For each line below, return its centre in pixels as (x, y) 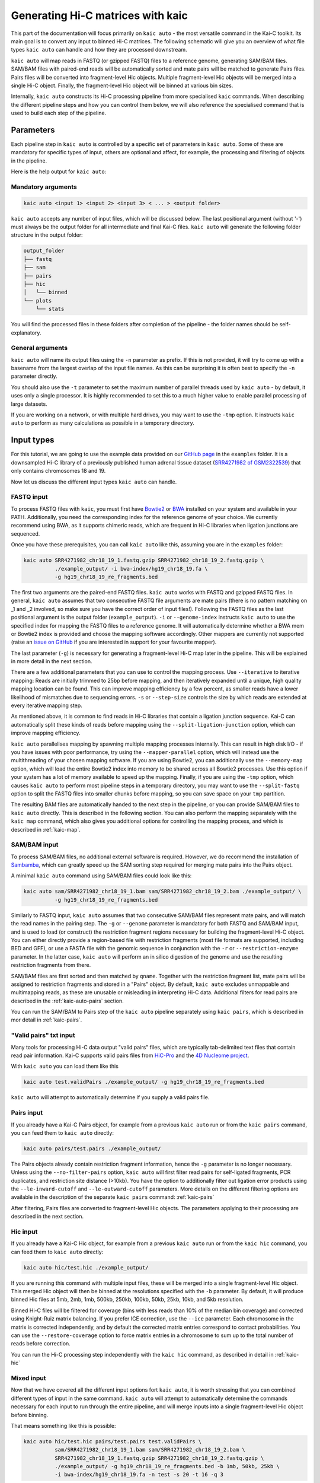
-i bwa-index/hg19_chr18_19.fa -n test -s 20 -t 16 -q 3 (139, 1475)
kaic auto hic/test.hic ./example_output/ (86, 1267)
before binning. (30, 1415)
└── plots (38, 300)
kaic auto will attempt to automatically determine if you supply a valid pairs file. (110, 1097)
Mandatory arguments (44, 187)
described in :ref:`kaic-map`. (46, 829)
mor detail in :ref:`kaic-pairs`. (47, 1020)
